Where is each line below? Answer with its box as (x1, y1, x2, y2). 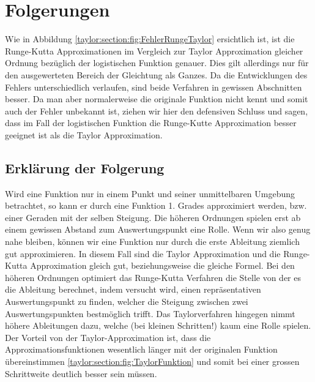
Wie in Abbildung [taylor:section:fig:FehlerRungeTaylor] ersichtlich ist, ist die (5, 32, 295, 45)
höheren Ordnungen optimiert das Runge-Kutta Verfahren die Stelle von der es (5, 271, 302, 283)
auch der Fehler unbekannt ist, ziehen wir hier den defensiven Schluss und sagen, (5, 104, 308, 117)
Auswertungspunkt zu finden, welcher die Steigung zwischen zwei (5, 295, 248, 308)
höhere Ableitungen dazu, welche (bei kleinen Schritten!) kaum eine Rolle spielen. (5, 319, 311, 332)
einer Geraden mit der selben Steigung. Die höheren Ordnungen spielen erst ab (5, 211, 301, 223)
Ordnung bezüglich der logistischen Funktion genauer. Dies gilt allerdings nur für (5, 56, 309, 69)
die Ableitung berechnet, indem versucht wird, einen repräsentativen (5, 283, 261, 296)
